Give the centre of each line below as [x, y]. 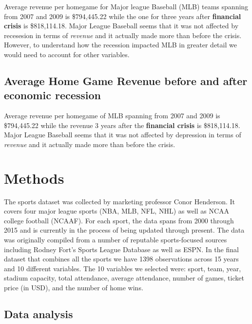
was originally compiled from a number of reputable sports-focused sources [116, 240]
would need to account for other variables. [67, 54]
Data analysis [39, 313]
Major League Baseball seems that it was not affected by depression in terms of [123, 135]
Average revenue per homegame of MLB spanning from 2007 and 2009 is [112, 116]
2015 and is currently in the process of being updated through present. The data [124, 230]
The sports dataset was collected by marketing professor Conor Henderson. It [120, 201]
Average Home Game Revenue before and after [126, 80]
